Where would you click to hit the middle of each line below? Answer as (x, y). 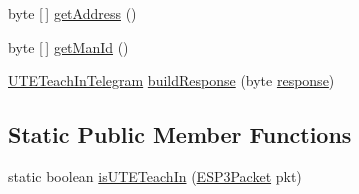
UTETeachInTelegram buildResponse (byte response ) (171, 80)
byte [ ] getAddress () (72, 13)
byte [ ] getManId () (68, 46)
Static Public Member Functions (180, 134)
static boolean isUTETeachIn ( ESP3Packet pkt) (155, 175)
